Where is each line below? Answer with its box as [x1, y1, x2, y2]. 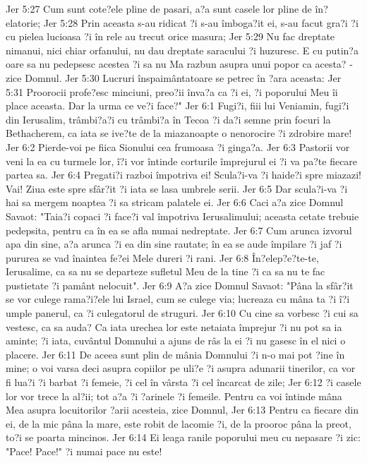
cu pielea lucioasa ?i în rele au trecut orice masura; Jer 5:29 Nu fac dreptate [6, 29, 335, 44]
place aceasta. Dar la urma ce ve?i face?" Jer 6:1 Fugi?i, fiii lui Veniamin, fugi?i [6, 98, 349, 113]
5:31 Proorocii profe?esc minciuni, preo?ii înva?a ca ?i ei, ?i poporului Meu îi [6, 84, 338, 99]
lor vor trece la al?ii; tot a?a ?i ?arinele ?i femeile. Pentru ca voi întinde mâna [6, 388, 342, 403]
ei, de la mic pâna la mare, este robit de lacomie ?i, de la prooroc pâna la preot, [6, 416, 351, 431]
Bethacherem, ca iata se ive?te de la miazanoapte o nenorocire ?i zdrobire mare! [6, 126, 352, 140]
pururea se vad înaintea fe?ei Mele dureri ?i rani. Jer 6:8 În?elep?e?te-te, [6, 250, 319, 265]
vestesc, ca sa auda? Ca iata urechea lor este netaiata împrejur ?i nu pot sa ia [6, 319, 342, 334]
